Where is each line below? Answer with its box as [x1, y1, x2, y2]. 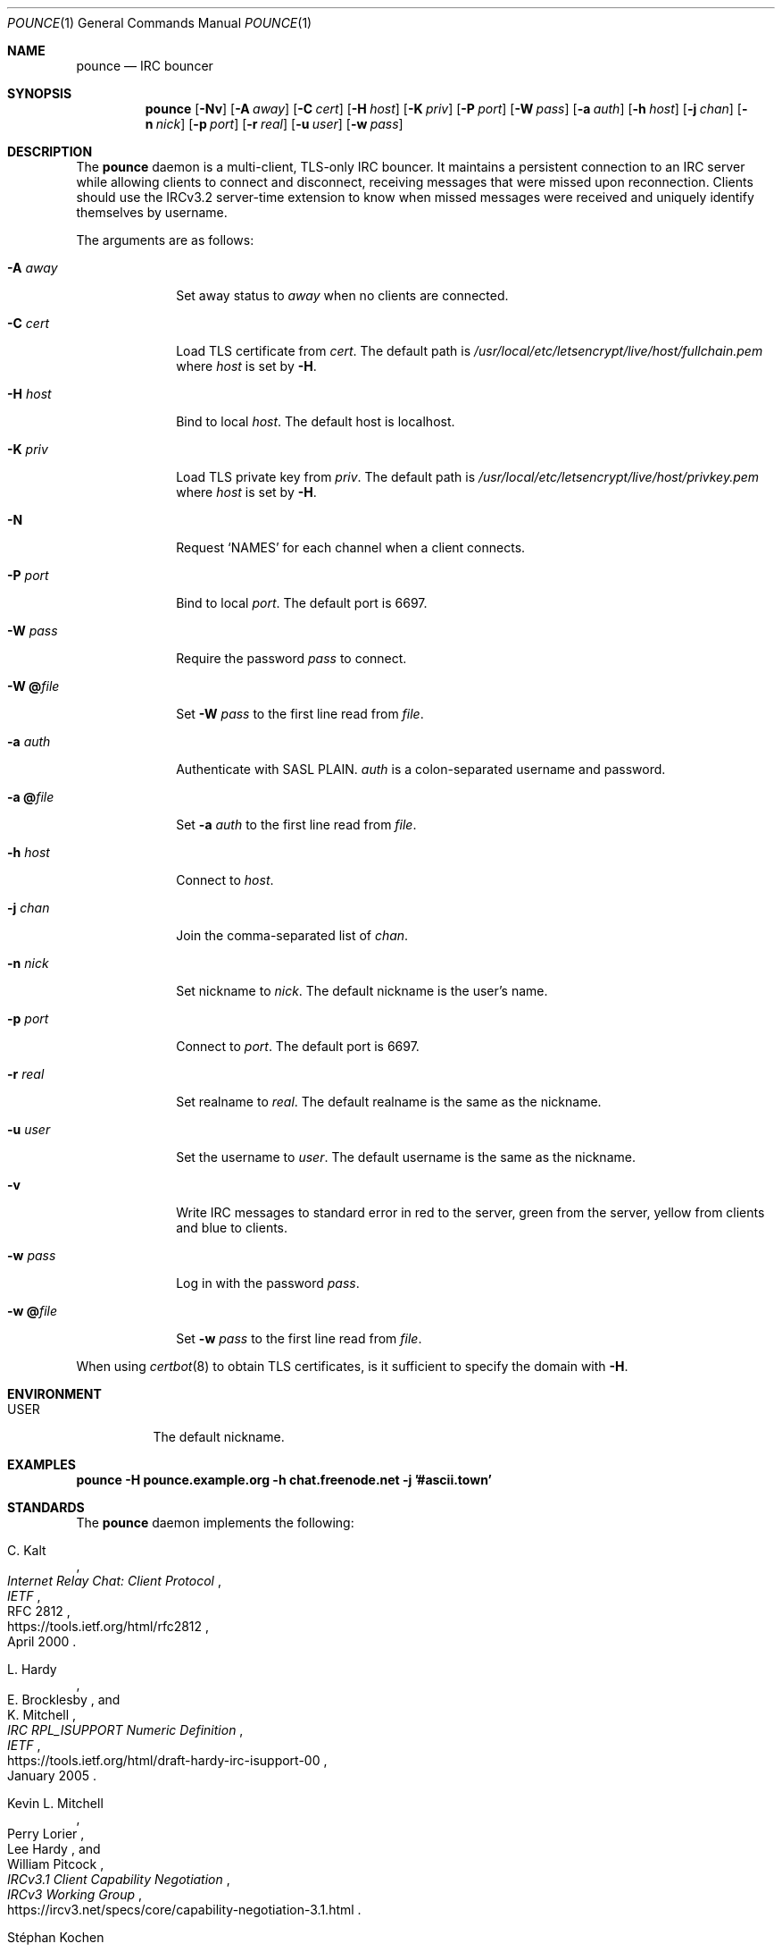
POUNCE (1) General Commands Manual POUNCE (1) [7, 15, 312, 30]
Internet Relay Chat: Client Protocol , [7, 1573, 221, 1588]
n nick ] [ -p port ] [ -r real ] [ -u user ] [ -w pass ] [145, 116, 403, 131]
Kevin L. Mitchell [7, 1796, 104, 1811]
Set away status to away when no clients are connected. [176, 288, 509, 303]
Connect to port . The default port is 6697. [176, 1039, 420, 1054]
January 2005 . [7, 1768, 97, 1783]
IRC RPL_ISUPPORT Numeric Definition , [7, 1722, 244, 1737]
